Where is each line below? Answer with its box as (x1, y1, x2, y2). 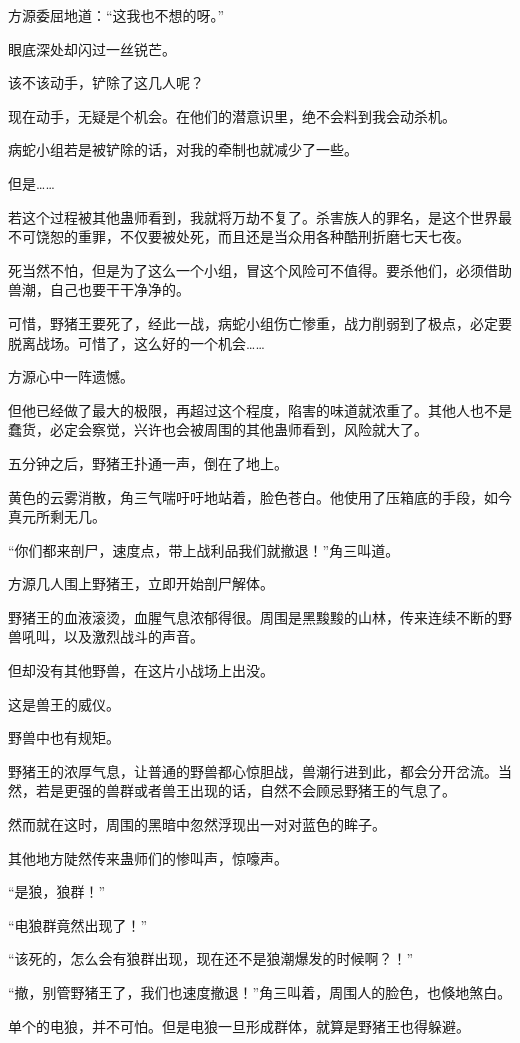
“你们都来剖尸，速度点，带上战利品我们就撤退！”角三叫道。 (8, 539, 400, 560)
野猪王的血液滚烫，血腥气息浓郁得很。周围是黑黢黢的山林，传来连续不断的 (8, 606, 498, 627)
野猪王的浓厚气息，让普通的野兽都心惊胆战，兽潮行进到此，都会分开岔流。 (8, 760, 498, 781)
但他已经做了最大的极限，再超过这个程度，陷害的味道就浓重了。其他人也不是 (8, 399, 512, 420)
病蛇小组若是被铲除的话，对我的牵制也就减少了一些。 (8, 139, 358, 160)
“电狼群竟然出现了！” (8, 914, 148, 935)
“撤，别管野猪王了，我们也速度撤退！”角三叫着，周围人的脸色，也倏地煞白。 (8, 982, 512, 1002)
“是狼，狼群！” (8, 881, 106, 902)
